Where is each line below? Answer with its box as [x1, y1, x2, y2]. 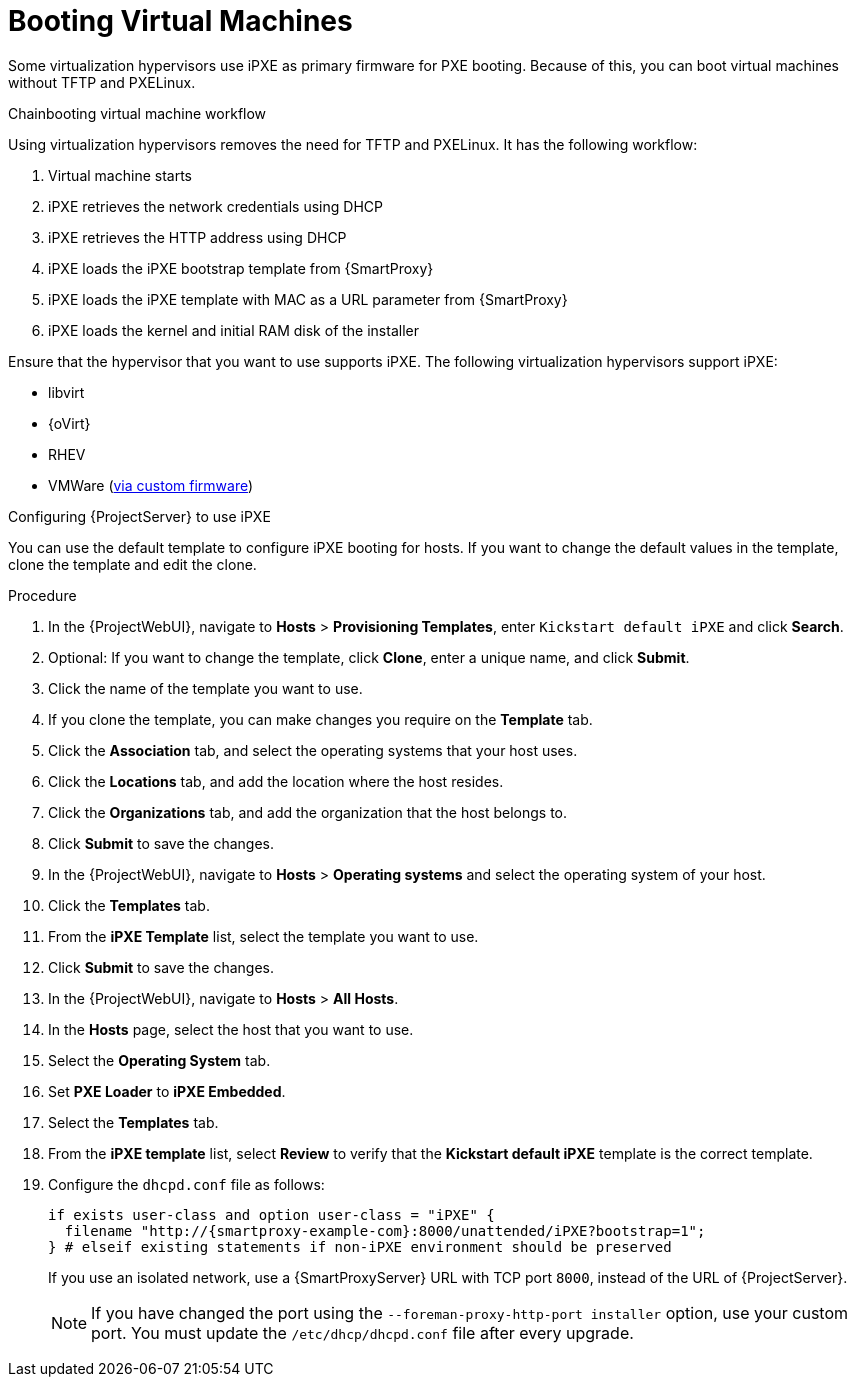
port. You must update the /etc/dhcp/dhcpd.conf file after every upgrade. [91, 1322, 634, 1343]
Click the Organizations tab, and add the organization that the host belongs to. [48, 803, 568, 821]
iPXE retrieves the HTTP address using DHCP [48, 228, 347, 246]
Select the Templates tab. [48, 1113, 219, 1131]
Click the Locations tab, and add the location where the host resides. [48, 772, 504, 790]
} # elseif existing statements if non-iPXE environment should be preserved [48, 1238, 672, 1255]
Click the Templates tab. [48, 896, 210, 914]
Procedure [8, 586, 77, 604]
